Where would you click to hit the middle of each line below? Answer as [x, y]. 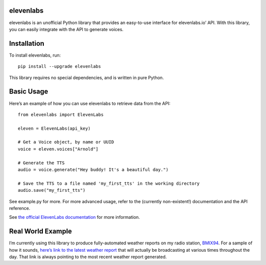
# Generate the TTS [41, 163]
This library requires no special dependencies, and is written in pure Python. [86, 77]
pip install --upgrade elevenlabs [59, 67]
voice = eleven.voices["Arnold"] [58, 149]
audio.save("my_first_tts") [52, 190]
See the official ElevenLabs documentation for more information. [75, 217]
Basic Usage [29, 92]
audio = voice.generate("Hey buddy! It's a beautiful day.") [93, 170]
